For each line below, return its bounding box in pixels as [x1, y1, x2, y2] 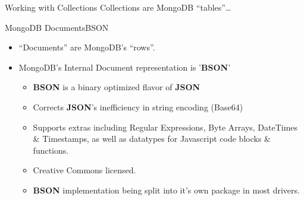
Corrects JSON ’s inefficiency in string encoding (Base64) [33, 100, 243, 113]
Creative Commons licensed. [33, 164, 136, 176]
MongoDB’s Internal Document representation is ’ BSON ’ [18, 61, 231, 73]
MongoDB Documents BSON [5, 21, 109, 33]
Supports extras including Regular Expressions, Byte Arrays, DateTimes [33, 120, 298, 133]
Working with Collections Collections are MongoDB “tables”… [5, 1, 231, 13]
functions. [33, 144, 69, 156]
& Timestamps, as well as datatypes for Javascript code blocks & [33, 132, 271, 145]
